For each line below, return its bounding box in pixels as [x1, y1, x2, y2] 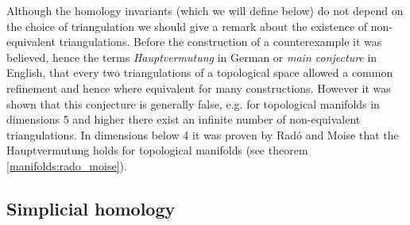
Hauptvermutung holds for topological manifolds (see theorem [6, 142, 308, 158]
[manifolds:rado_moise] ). [6, 157, 127, 174]
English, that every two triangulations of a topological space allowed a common [6, 64, 393, 81]
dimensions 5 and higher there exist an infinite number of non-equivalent [6, 111, 361, 128]
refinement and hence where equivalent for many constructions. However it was [6, 79, 391, 96]
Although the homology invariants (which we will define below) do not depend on [6, 2, 404, 18]
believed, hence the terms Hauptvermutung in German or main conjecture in [6, 48, 377, 65]
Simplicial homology [6, 196, 176, 220]
